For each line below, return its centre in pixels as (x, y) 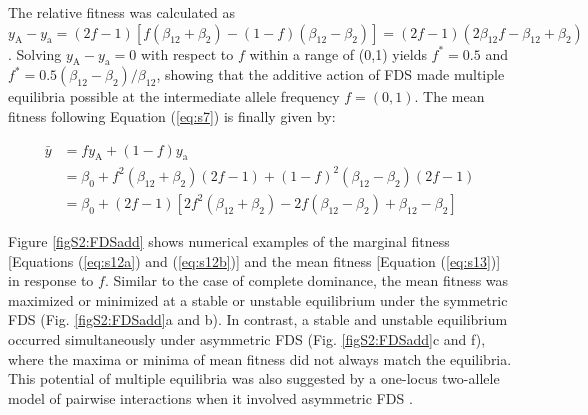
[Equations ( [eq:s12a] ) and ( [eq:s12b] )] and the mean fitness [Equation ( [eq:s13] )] (254, 260)
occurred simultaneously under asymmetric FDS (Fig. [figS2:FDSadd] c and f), (247, 338)
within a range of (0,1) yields (338, 53)
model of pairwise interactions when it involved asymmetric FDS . (210, 397)
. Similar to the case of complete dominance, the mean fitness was (306, 280)
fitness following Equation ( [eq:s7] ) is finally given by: (172, 115)
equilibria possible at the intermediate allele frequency (174, 96)
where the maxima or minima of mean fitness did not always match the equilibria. (260, 358)
